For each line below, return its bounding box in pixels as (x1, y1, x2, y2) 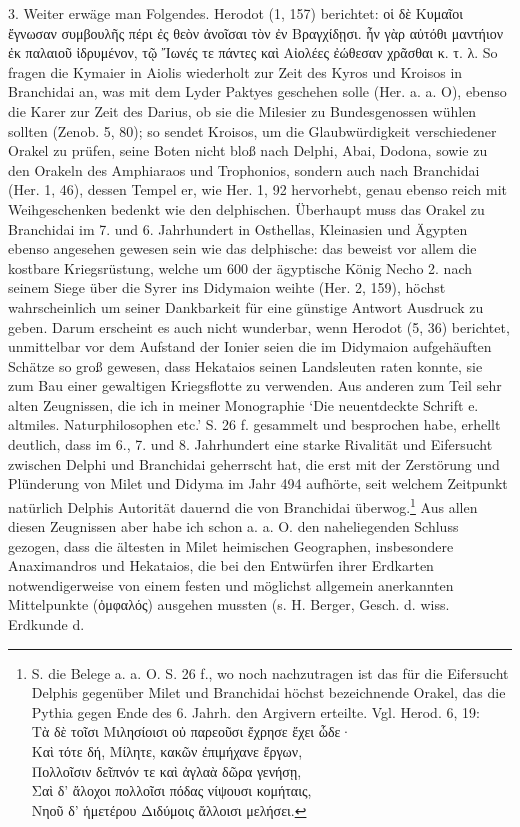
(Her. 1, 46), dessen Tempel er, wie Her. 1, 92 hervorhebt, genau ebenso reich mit (8, 179, 507, 200)
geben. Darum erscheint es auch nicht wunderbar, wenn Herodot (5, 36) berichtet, (8, 316, 510, 337)
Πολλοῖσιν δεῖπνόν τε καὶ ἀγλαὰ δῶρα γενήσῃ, (31, 760, 302, 781)
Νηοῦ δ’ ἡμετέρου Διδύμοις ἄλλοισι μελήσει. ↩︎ (31, 799, 307, 820)
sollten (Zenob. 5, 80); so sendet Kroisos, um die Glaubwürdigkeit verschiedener (8, 120, 497, 141)
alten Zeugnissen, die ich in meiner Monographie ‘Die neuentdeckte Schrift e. (8, 394, 479, 415)
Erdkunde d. (8, 614, 85, 635)
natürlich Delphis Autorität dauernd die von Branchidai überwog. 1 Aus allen (8, 493, 478, 517)
